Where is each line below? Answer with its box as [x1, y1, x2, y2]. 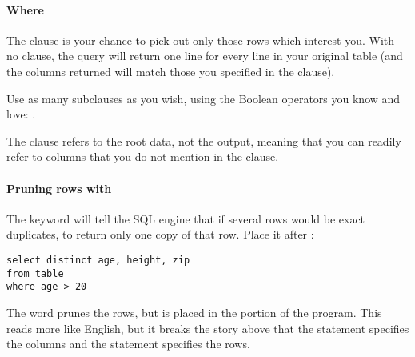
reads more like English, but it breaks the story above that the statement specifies [6, 319, 409, 336]
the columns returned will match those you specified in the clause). [6, 62, 335, 79]
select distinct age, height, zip [6, 254, 190, 266]
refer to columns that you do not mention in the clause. [6, 148, 279, 165]
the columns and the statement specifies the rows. [6, 335, 250, 352]
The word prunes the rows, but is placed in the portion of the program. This [6, 303, 382, 320]
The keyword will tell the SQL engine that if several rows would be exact [6, 210, 365, 227]
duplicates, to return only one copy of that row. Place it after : [6, 226, 314, 243]
